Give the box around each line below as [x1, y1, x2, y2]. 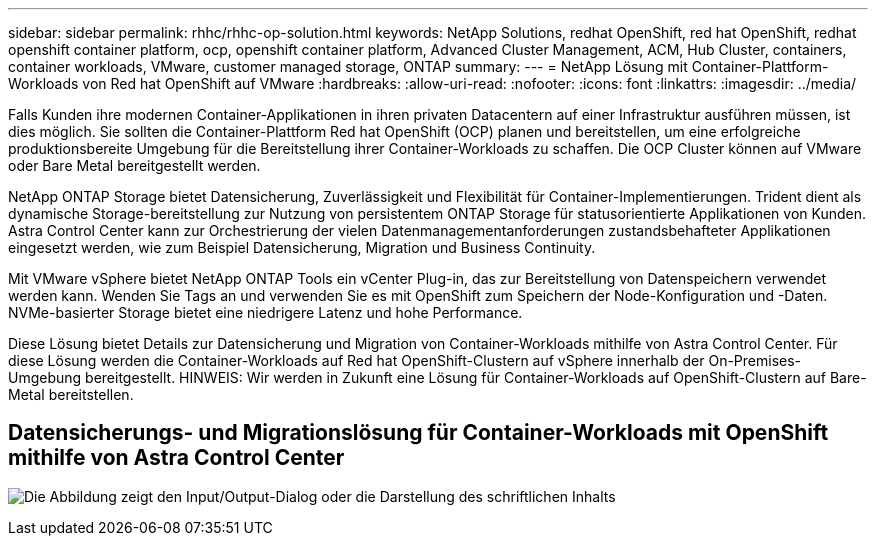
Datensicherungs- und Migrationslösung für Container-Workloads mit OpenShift [8, 420, 829, 446]
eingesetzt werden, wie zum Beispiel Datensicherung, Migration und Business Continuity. [8, 239, 596, 256]
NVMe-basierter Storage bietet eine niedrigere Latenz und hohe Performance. [8, 304, 523, 321]
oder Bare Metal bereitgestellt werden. [8, 157, 261, 174]
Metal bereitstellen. [8, 386, 134, 403]
